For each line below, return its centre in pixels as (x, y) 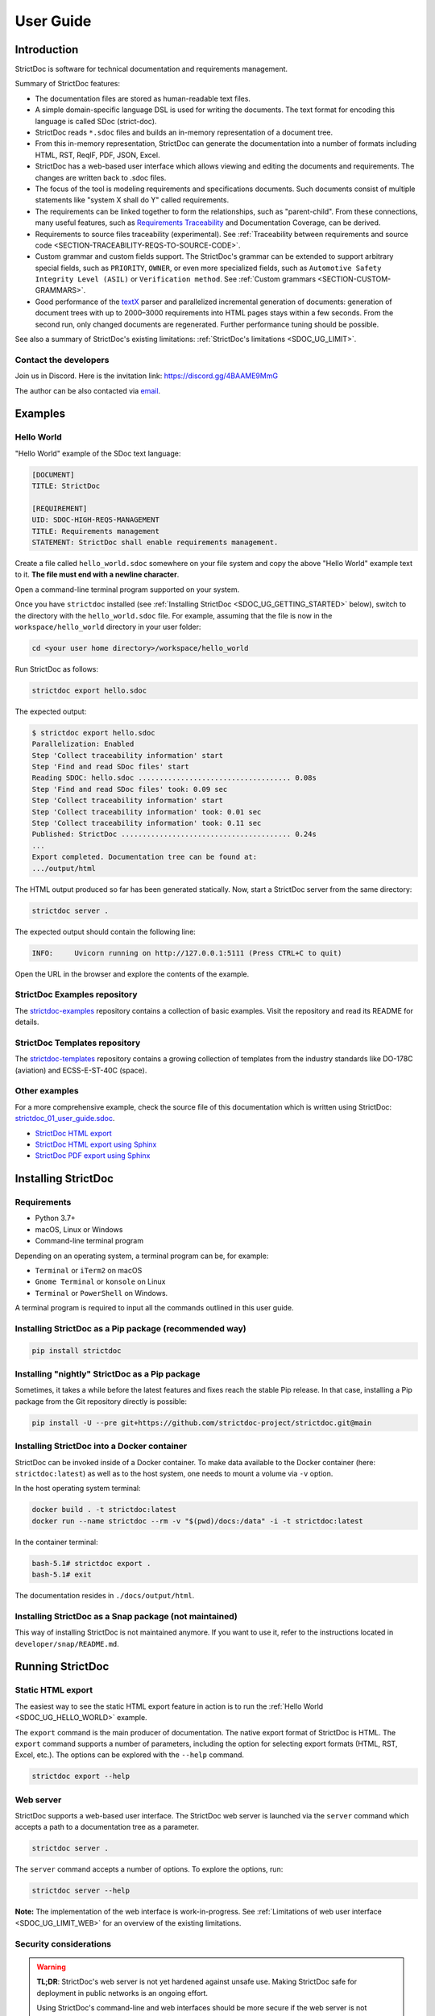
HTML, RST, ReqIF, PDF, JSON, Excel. (97, 155)
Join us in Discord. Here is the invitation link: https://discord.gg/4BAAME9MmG (146, 376)
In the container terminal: (56, 1542)
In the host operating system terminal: (78, 1489)
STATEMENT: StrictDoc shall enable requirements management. (155, 543)
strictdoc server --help (81, 1891)
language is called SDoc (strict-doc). (96, 121)
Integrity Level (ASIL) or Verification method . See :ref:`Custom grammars (176, 279)
